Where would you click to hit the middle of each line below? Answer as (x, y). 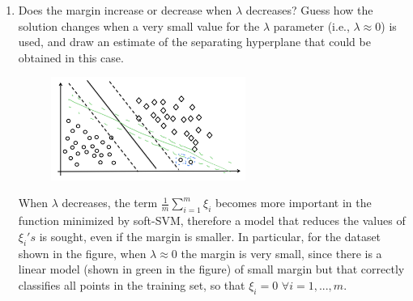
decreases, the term (110, 203)
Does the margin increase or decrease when (125, 10)
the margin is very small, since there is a (281, 253)
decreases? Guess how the (309, 10)
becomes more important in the (294, 203)
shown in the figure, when (82, 253)
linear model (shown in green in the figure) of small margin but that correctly (211, 269)
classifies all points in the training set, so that (132, 284)
